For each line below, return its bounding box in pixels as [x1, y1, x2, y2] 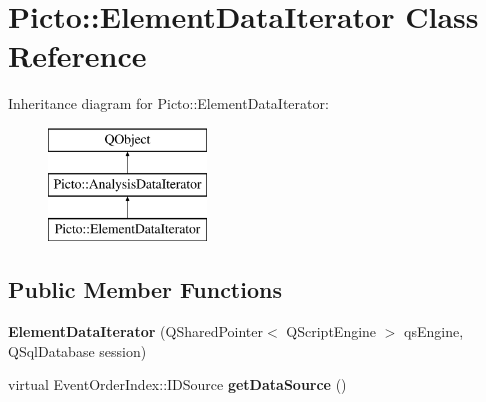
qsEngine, [404, 321, 464, 342]
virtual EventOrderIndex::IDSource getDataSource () [8, 374, 347, 395]
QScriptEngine [286, 321, 377, 342]
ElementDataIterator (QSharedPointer [8, 321, 264, 342]
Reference [8, 35, 147, 76]
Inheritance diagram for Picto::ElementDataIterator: [8, 93, 329, 114]
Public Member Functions [8, 274, 282, 305]
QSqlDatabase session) [8, 340, 147, 361]
